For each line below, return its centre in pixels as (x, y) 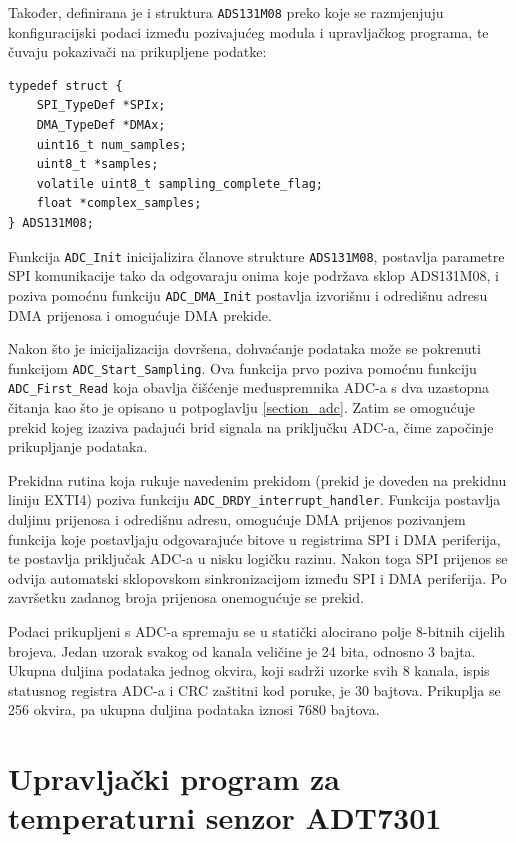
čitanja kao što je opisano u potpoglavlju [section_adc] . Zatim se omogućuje (242, 407)
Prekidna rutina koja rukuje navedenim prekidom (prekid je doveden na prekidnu (257, 479)
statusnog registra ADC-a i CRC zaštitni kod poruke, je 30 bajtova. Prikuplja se (254, 689)
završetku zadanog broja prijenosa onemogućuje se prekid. (186, 597)
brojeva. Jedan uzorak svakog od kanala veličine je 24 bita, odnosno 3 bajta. (242, 650)
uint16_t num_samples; (111, 144)
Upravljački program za (174, 778)
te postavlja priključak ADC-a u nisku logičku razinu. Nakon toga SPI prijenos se (258, 558)
